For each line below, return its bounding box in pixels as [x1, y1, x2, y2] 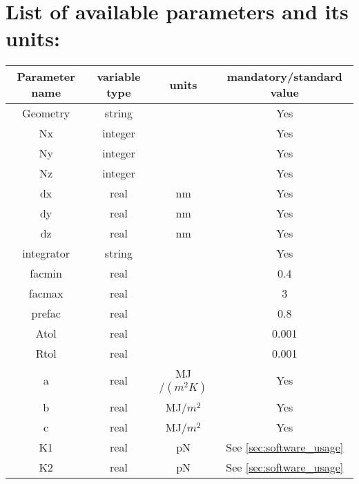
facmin [30, 265, 62, 282]
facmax [28, 285, 64, 302]
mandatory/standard [226, 68, 342, 85]
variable [97, 68, 141, 85]
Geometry [22, 105, 70, 122]
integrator [22, 245, 70, 262]
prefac [31, 305, 61, 322]
